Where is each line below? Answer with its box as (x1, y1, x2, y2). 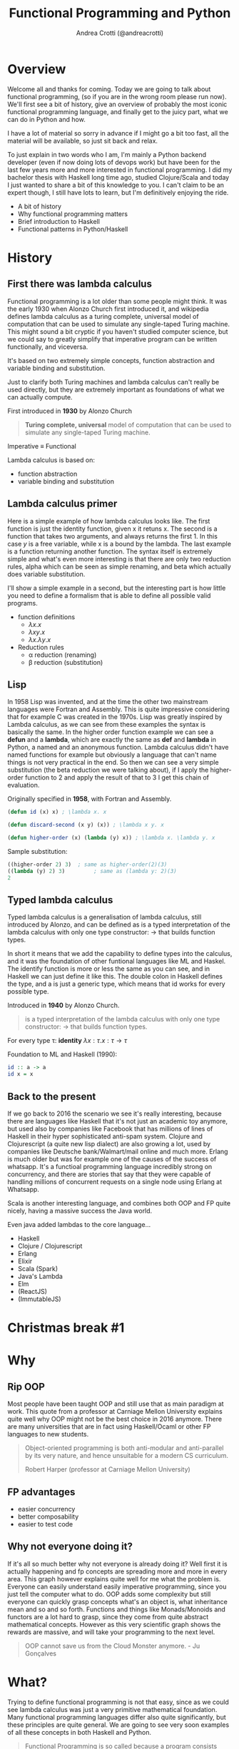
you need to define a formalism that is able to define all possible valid (7, 591, 211, 600)
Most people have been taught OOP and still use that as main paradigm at (7, 1399, 224, 1408)
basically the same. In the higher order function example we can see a (7, 728, 214, 736)
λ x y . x (28, 628, 45, 636)
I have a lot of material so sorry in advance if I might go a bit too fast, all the (7, 128, 230, 137)
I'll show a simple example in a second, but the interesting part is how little (7, 583, 226, 592)
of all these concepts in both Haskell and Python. (7, 1728, 152, 1736)
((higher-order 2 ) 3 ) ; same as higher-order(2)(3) (7, 861, 168, 868)
